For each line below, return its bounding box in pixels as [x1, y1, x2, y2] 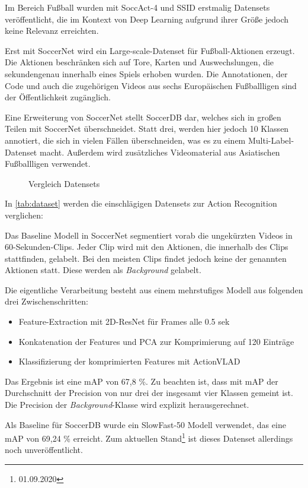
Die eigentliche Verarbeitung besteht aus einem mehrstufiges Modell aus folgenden [5, 283, 303, 296]
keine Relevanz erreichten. [5, 24, 99, 37]
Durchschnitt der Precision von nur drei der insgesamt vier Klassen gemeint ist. [5, 386, 293, 399]
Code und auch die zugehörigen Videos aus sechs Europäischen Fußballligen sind [5, 79, 297, 91]
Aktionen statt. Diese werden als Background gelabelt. [5, 264, 201, 276]
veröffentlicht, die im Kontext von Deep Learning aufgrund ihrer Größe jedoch [5, 12, 289, 25]
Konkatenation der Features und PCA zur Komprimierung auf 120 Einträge [18, 335, 294, 347]
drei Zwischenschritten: [5, 295, 89, 308]
